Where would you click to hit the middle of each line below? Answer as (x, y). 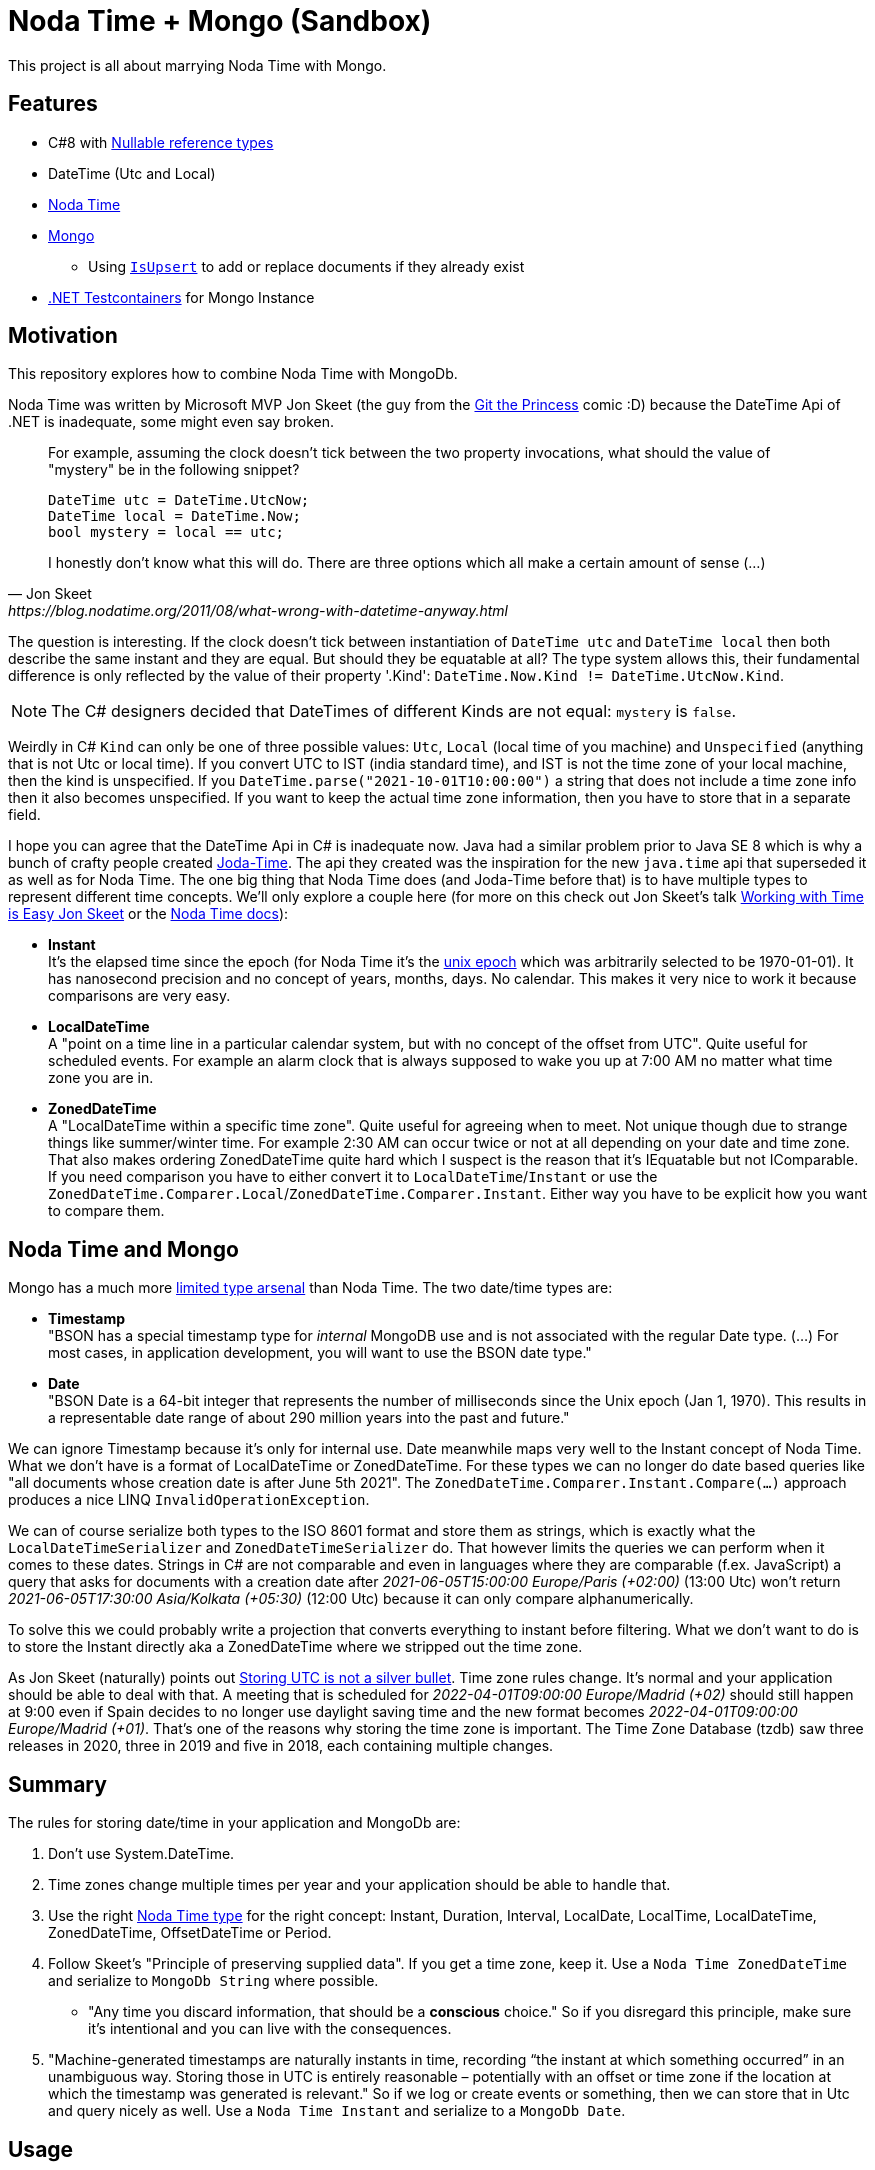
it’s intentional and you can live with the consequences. (270, 2029)
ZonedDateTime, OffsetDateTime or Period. (190, 1933)
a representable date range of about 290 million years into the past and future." (309, 1418)
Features (53, 104)
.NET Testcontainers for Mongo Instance (181, 297)
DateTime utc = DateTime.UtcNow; (179, 500)
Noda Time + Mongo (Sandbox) (220, 21)
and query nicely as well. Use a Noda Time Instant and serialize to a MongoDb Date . (337, 2111)
